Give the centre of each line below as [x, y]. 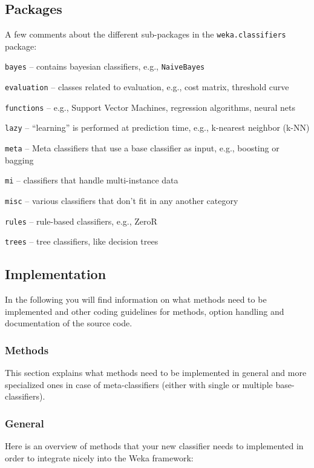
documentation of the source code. [69, 323]
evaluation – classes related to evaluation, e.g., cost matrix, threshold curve [147, 87]
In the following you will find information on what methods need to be [136, 299]
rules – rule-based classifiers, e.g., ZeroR [81, 221]
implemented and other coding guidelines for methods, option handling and [145, 311]
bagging [19, 160]
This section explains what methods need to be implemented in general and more [156, 373]
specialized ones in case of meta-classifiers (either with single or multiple [139, 384]
